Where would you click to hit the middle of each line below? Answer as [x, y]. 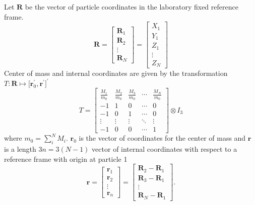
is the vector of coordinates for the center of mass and [162, 138]
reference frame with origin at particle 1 [66, 159]
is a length [20, 149]
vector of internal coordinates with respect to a [165, 149]
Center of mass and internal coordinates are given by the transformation [116, 73]
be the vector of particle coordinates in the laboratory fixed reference [132, 7]
